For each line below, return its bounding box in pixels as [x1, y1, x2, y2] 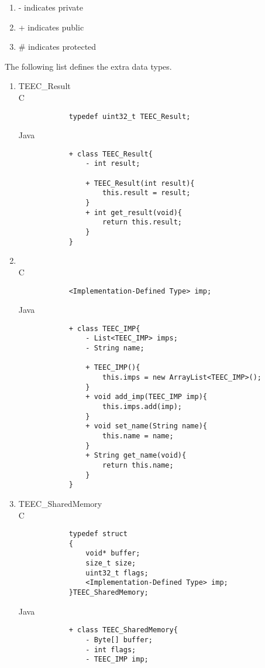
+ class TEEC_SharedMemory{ [68, 626, 178, 635]
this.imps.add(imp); [102, 403, 183, 411]
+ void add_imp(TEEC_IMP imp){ [85, 393, 207, 401]
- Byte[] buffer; [85, 636, 153, 644]
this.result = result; [102, 189, 191, 197]
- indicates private [18, 1, 83, 13]
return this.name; [102, 461, 174, 469]
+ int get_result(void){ [85, 208, 182, 217]
